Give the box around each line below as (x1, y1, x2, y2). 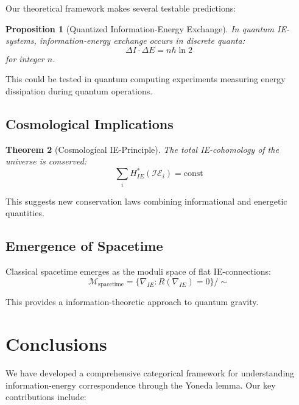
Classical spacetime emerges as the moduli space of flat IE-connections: (5, 265, 271, 278)
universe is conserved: (5, 155, 87, 167)
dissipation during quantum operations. (5, 84, 153, 97)
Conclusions (5, 331, 107, 356)
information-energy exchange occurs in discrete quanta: (39, 34, 245, 47)
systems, (5, 34, 37, 47)
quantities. (5, 206, 44, 219)
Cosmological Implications (5, 114, 174, 133)
